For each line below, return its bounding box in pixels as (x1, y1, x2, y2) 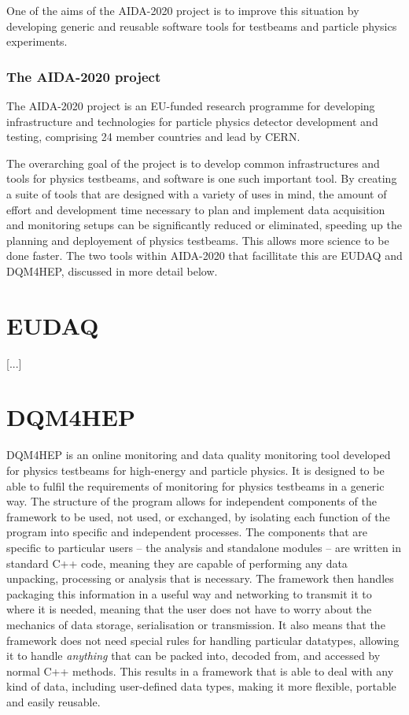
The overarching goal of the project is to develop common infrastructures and (6, 154, 380, 171)
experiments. (6, 33, 68, 50)
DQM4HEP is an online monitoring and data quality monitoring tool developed (6, 446, 391, 463)
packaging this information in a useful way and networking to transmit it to (6, 585, 372, 602)
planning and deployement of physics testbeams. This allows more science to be (6, 232, 389, 248)
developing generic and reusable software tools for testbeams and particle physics (6, 17, 397, 34)
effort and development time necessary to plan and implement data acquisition (6, 201, 385, 217)
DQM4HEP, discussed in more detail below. (6, 262, 218, 279)
